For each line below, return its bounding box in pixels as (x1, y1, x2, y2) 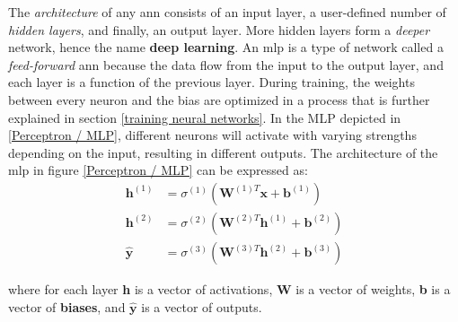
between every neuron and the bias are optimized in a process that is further (8, 90, 430, 109)
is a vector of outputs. (141, 297, 262, 316)
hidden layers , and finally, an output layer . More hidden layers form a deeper (8, 20, 430, 39)
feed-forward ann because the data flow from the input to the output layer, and (8, 55, 444, 74)
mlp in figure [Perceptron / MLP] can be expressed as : (8, 161, 308, 179)
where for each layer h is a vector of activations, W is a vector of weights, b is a (8, 280, 451, 299)
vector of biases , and (8, 297, 126, 316)
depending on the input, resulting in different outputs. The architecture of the (8, 143, 438, 161)
